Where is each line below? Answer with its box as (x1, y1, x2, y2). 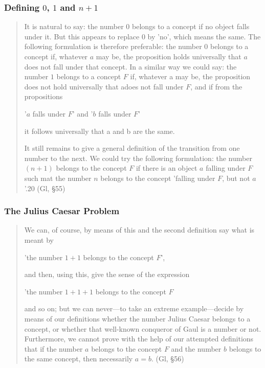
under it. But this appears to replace (24, 31, 140, 41)
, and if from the (190, 81, 242, 91)
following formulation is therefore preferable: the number (24, 41, 202, 52)
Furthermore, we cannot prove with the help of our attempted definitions (24, 333, 254, 344)
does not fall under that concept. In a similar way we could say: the (24, 61, 237, 72)
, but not (222, 172, 250, 183)
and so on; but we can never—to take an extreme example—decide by (24, 303, 244, 314)
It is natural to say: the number (24, 21, 124, 32)
